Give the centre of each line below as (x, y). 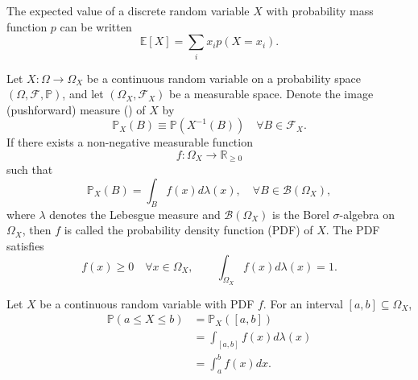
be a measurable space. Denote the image (271, 94)
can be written (96, 26)
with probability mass (320, 10)
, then (37, 230)
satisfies (25, 245)
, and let (83, 94)
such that (30, 169)
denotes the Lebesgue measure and (135, 214)
